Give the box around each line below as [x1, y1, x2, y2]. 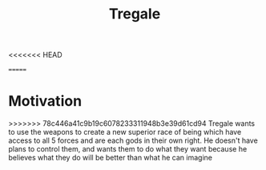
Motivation [8, 92, 83, 111]
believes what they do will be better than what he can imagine [8, 153, 212, 163]
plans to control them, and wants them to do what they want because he [8, 144, 248, 154]
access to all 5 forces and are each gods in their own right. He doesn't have [8, 136, 258, 145]
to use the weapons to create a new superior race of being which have [8, 127, 242, 137]
